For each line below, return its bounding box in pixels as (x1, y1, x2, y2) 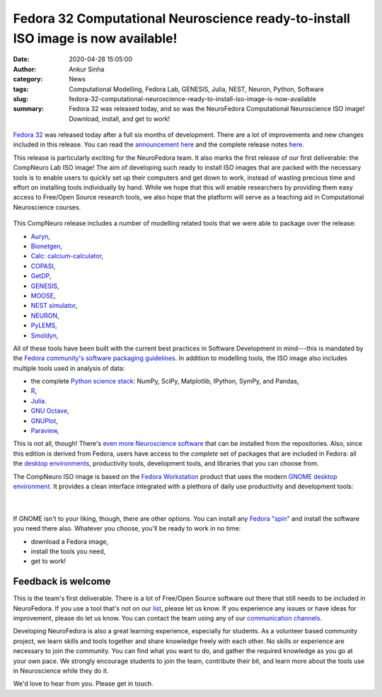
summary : (13, 105, 45, 113)
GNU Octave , (30, 407, 70, 415)
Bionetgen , (30, 241, 63, 250)
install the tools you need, (30, 547, 106, 555)
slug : (13, 94, 28, 103)
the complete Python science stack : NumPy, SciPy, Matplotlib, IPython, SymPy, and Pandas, (30, 377, 299, 386)
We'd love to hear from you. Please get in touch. (13, 679, 154, 688)
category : (13, 75, 43, 83)
